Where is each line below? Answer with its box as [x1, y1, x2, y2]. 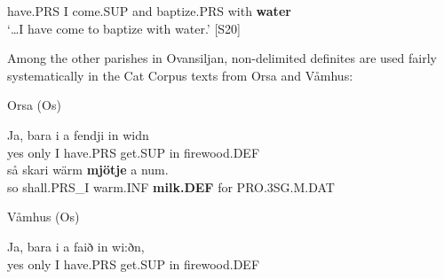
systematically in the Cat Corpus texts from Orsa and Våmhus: [7, 66, 353, 84]
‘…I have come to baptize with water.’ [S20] [7, 19, 241, 37]
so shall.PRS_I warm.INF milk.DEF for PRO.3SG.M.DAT [7, 177, 335, 196]
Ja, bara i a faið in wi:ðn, [7, 236, 145, 255]
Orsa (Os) [7, 96, 61, 114]
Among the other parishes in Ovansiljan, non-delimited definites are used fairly [7, 49, 437, 67]
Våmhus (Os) [7, 207, 80, 226]
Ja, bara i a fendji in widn [7, 125, 149, 143]
